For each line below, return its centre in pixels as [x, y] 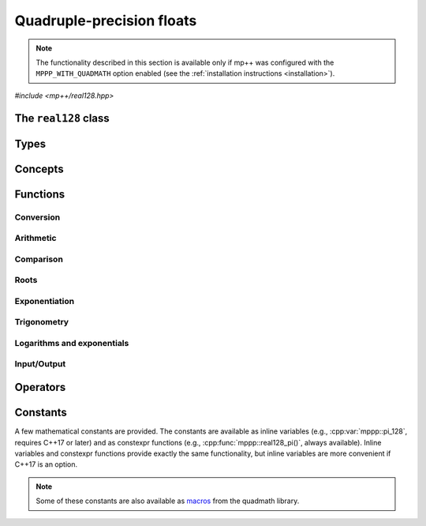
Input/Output [40, 364]
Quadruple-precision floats [106, 21]
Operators [40, 387]
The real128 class [62, 118]
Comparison [39, 259]
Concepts [39, 169]
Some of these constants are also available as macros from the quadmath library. [168, 501]
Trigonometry [42, 322]
